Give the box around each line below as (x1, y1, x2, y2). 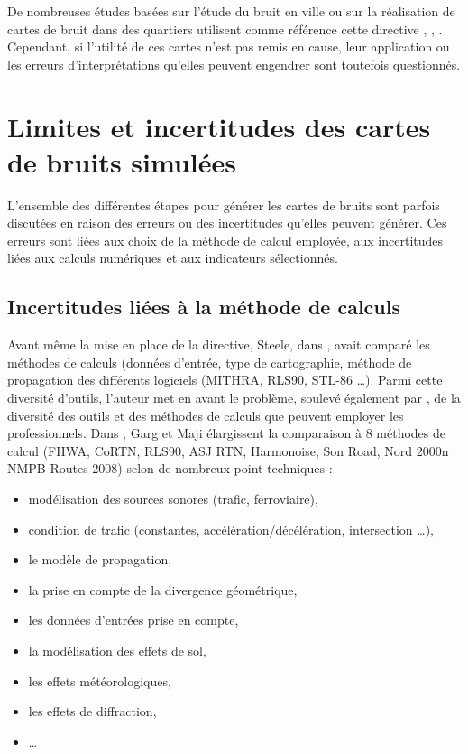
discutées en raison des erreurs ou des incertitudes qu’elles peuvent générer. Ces (7, 213, 447, 232)
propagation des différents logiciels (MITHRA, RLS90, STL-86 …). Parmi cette (7, 370, 443, 389)
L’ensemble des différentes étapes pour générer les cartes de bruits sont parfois (7, 195, 440, 214)
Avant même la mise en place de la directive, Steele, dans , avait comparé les (7, 335, 430, 354)
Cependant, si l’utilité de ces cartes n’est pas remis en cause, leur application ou (7, 37, 450, 56)
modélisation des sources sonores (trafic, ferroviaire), (28, 489, 318, 508)
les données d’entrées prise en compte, (28, 610, 239, 629)
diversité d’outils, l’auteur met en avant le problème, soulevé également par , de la (7, 388, 461, 407)
